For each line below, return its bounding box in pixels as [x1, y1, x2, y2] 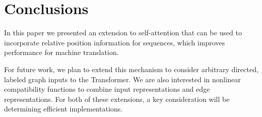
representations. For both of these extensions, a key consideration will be [4, 93, 230, 104]
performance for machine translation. [4, 47, 119, 57]
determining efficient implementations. [4, 103, 123, 114]
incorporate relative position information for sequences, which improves [4, 37, 225, 47]
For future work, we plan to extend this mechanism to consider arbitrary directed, [4, 64, 258, 74]
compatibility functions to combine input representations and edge [4, 84, 210, 94]
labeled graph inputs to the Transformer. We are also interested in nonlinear [4, 74, 241, 84]
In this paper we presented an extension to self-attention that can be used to [4, 27, 242, 38]
